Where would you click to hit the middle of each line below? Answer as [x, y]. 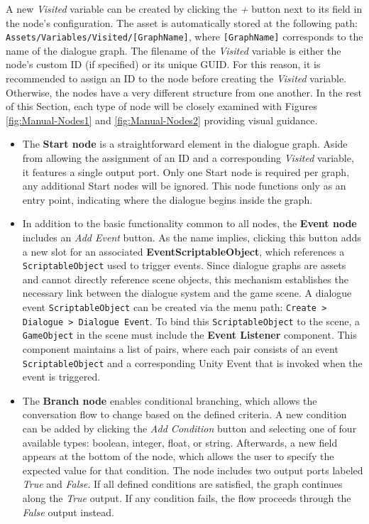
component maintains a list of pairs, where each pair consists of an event [180, 348]
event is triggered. [61, 377]
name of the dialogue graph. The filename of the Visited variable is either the [174, 50]
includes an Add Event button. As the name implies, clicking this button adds [192, 237]
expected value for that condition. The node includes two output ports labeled [193, 470]
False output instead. [68, 512]
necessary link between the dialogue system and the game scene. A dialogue [187, 293]
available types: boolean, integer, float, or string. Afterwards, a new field [180, 442]
